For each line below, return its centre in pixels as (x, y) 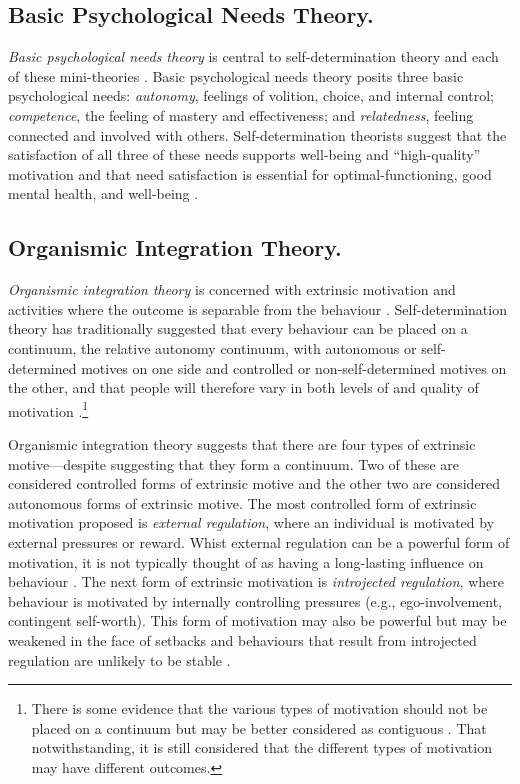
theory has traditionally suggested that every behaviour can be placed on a (238, 328)
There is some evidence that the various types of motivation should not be (259, 708)
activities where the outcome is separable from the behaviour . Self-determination (257, 308)
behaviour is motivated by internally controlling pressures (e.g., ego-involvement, (255, 600)
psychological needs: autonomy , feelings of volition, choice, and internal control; (251, 95)
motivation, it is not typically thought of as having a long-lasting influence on (246, 561)
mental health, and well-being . (103, 193)
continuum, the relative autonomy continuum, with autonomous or (212, 347)
